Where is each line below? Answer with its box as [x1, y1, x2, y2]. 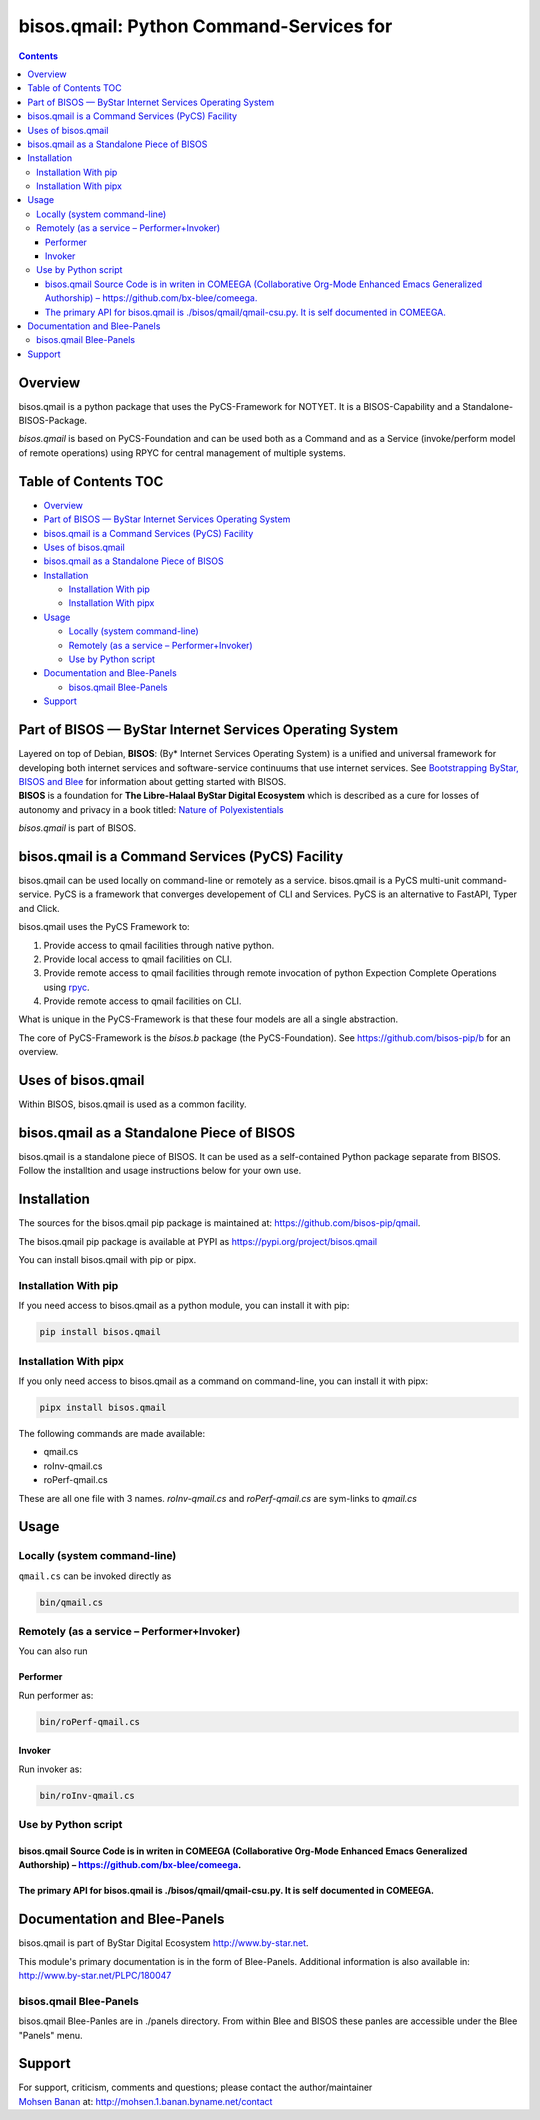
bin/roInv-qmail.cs [39, 1790, 135, 1801]
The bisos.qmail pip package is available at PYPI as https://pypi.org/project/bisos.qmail [18, 1235, 378, 1247]
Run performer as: [18, 1689, 94, 1701]
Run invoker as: [18, 1763, 82, 1775]
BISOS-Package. [18, 415, 88, 427]
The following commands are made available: [18, 1427, 206, 1439]
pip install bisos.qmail [39, 1326, 162, 1338]
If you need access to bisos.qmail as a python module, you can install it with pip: [18, 1300, 350, 1312]
